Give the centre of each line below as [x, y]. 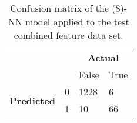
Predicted [32, 100]
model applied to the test [77, 21]
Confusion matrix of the [59, 8]
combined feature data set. [68, 35]
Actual [103, 57]
